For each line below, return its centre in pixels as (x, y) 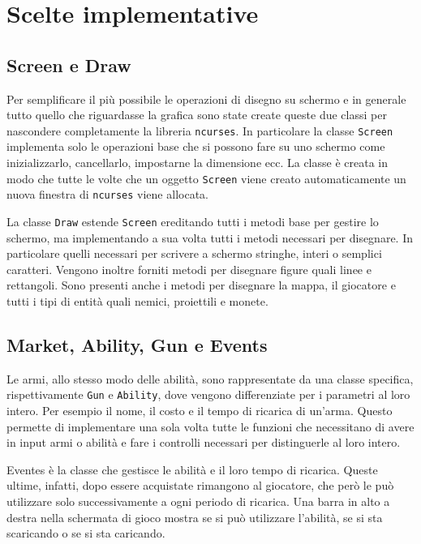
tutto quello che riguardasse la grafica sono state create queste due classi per (197, 115)
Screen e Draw (69, 64)
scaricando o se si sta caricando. (86, 533)
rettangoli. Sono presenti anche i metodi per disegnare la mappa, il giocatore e (201, 285)
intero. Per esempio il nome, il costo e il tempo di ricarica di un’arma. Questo (200, 410)
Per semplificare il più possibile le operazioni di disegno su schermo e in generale (206, 99)
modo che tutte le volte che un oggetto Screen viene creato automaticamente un (206, 178)
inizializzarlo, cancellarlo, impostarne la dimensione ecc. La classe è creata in (197, 163)
